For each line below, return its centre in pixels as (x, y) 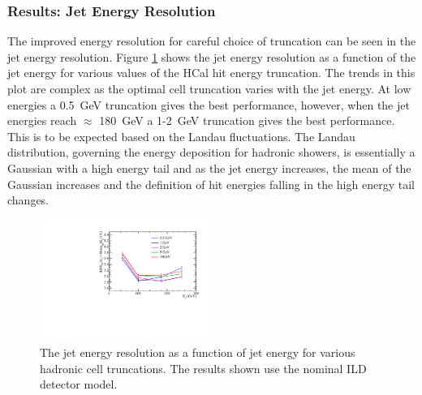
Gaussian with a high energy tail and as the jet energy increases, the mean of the (209, 167)
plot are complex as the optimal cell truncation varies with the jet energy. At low (209, 88)
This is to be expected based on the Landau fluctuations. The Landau (181, 136)
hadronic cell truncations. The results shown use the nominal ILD (203, 368)
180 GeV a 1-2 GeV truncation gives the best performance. (247, 120)
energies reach (42, 120)
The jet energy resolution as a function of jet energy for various (198, 352)
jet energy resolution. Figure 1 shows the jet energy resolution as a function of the (212, 56)
